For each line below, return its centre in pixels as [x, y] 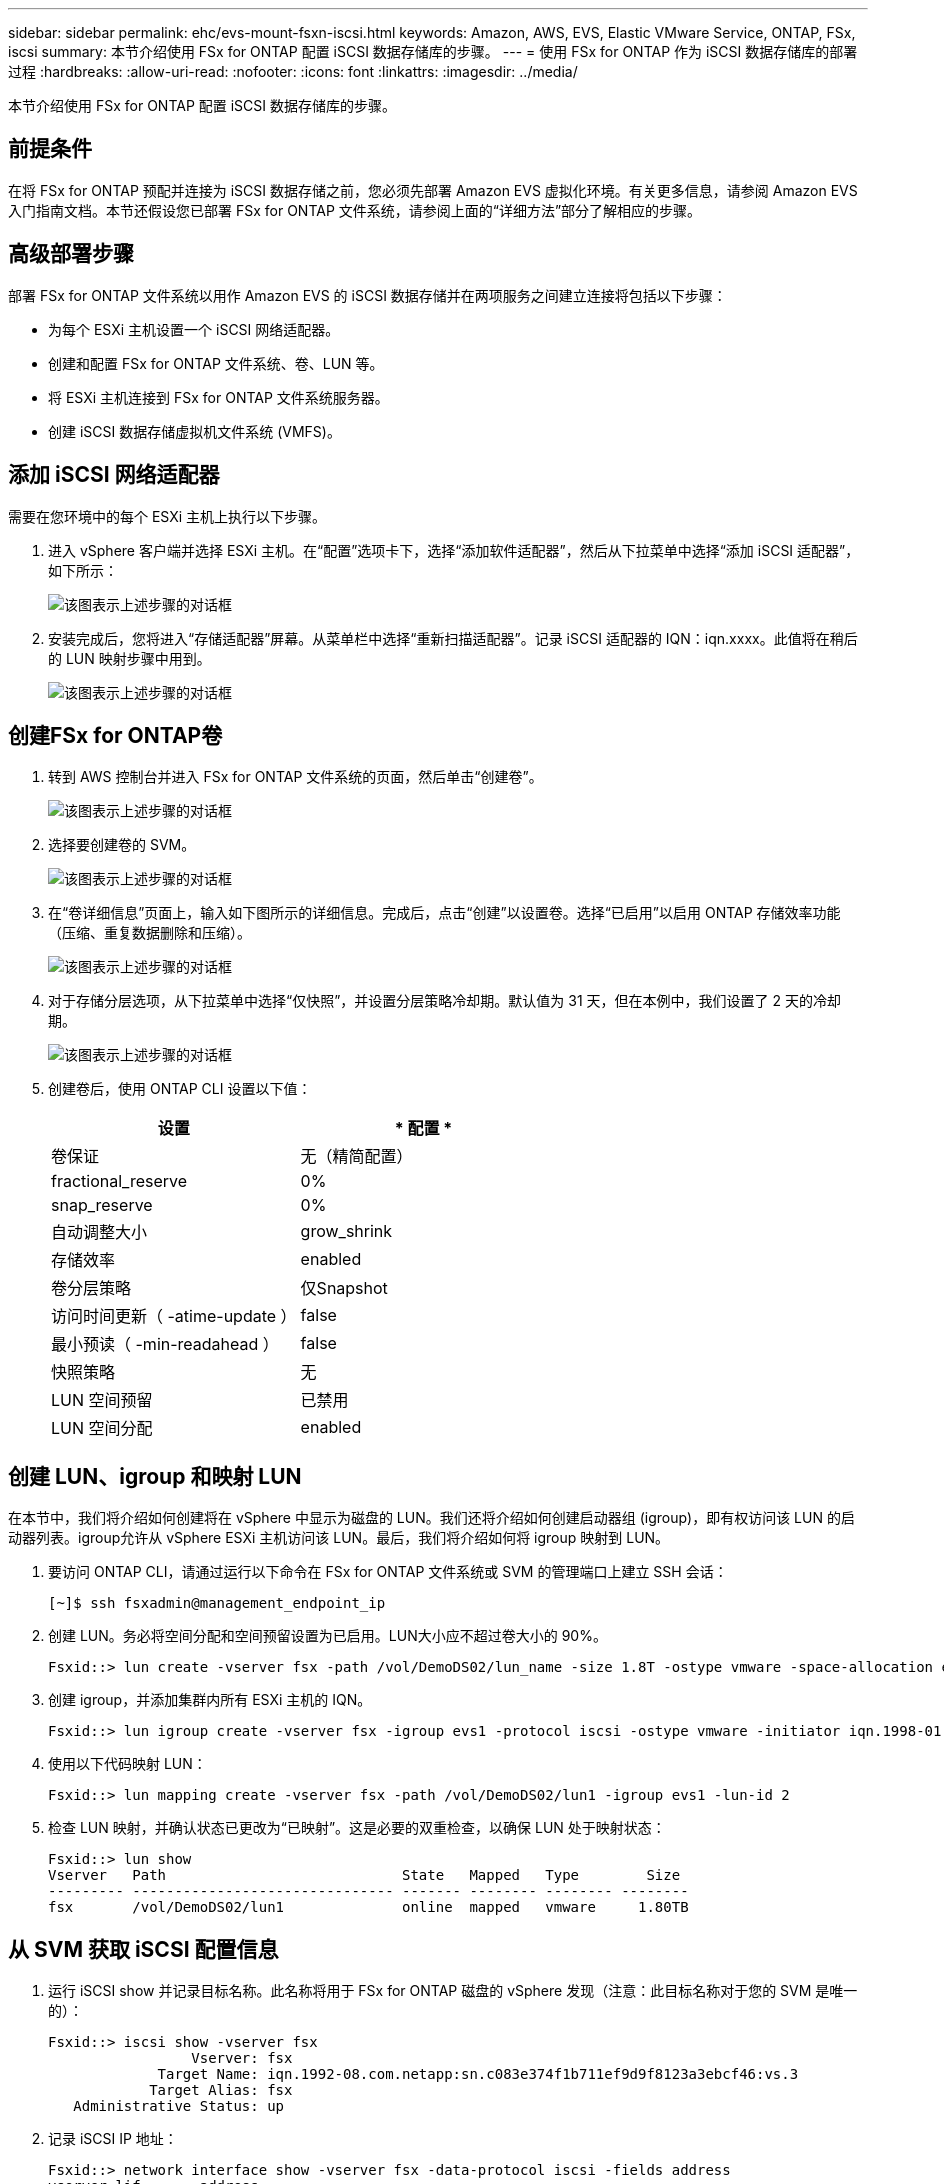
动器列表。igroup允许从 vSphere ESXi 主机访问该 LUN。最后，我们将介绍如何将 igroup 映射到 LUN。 [339, 1538]
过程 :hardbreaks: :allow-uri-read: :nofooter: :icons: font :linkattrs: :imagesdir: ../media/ [293, 71]
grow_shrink [346, 1231]
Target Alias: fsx [221, 2090]
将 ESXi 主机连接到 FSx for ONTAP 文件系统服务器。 [218, 397]
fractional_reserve [119, 1181]
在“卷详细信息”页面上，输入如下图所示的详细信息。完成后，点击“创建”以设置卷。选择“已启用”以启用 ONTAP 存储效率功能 [444, 913]
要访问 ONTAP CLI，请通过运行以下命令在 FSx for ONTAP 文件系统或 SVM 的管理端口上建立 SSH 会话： [388, 1572]
